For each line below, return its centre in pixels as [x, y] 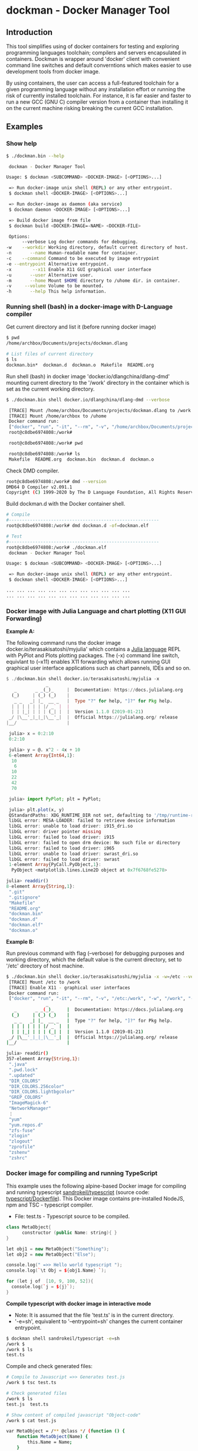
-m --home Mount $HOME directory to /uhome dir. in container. [93, 281]
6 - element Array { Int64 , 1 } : [42, 755]
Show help [22, 144]
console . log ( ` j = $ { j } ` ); [43, 1287]
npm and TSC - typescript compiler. [49, 1205]
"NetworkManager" [30, 1109]
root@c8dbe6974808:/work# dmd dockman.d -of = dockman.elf [77, 526]
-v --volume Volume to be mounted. [55, 286]
